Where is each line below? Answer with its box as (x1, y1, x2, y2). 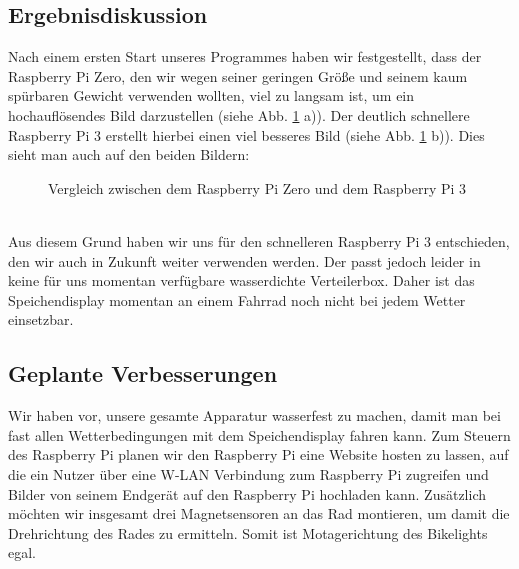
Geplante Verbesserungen (8, 358, 278, 389)
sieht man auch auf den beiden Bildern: (8, 144, 250, 165)
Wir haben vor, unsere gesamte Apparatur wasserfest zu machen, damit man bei (8, 405, 501, 426)
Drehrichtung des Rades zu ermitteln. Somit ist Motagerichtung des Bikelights (8, 522, 488, 543)
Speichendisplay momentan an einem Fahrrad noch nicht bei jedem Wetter (8, 289, 466, 310)
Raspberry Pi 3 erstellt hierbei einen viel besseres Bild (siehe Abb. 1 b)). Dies (8, 124, 485, 145)
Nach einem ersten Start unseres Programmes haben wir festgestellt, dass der (8, 46, 482, 67)
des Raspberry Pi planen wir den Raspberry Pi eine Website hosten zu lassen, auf (8, 444, 509, 465)
